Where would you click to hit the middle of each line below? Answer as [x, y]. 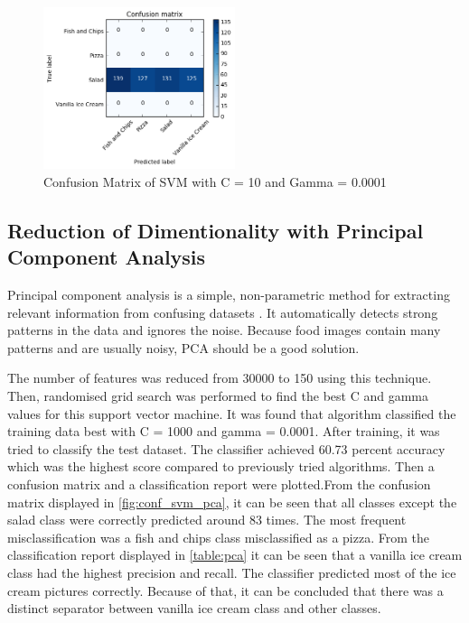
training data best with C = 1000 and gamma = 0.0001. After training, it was [224, 431]
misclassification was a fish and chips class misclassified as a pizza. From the [218, 537]
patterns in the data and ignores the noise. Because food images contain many [224, 330]
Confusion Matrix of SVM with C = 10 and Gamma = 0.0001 [215, 181]
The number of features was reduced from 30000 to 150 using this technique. [220, 378]
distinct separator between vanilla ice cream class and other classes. [194, 608]
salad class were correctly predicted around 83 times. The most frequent [207, 520]
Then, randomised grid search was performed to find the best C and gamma [218, 396]
